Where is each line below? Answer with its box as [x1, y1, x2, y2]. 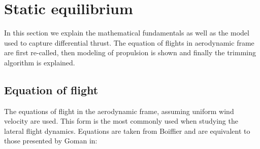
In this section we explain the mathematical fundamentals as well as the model [4, 27, 249, 38]
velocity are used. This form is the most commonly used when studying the [4, 116, 238, 126]
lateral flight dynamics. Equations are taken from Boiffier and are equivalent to [4, 125, 250, 136]
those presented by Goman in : [4, 135, 97, 146]
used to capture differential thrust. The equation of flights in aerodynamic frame [4, 37, 254, 48]
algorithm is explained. [4, 57, 75, 67]
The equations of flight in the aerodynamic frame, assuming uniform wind [4, 105, 234, 116]
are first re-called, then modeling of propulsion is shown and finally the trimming [4, 47, 256, 58]
